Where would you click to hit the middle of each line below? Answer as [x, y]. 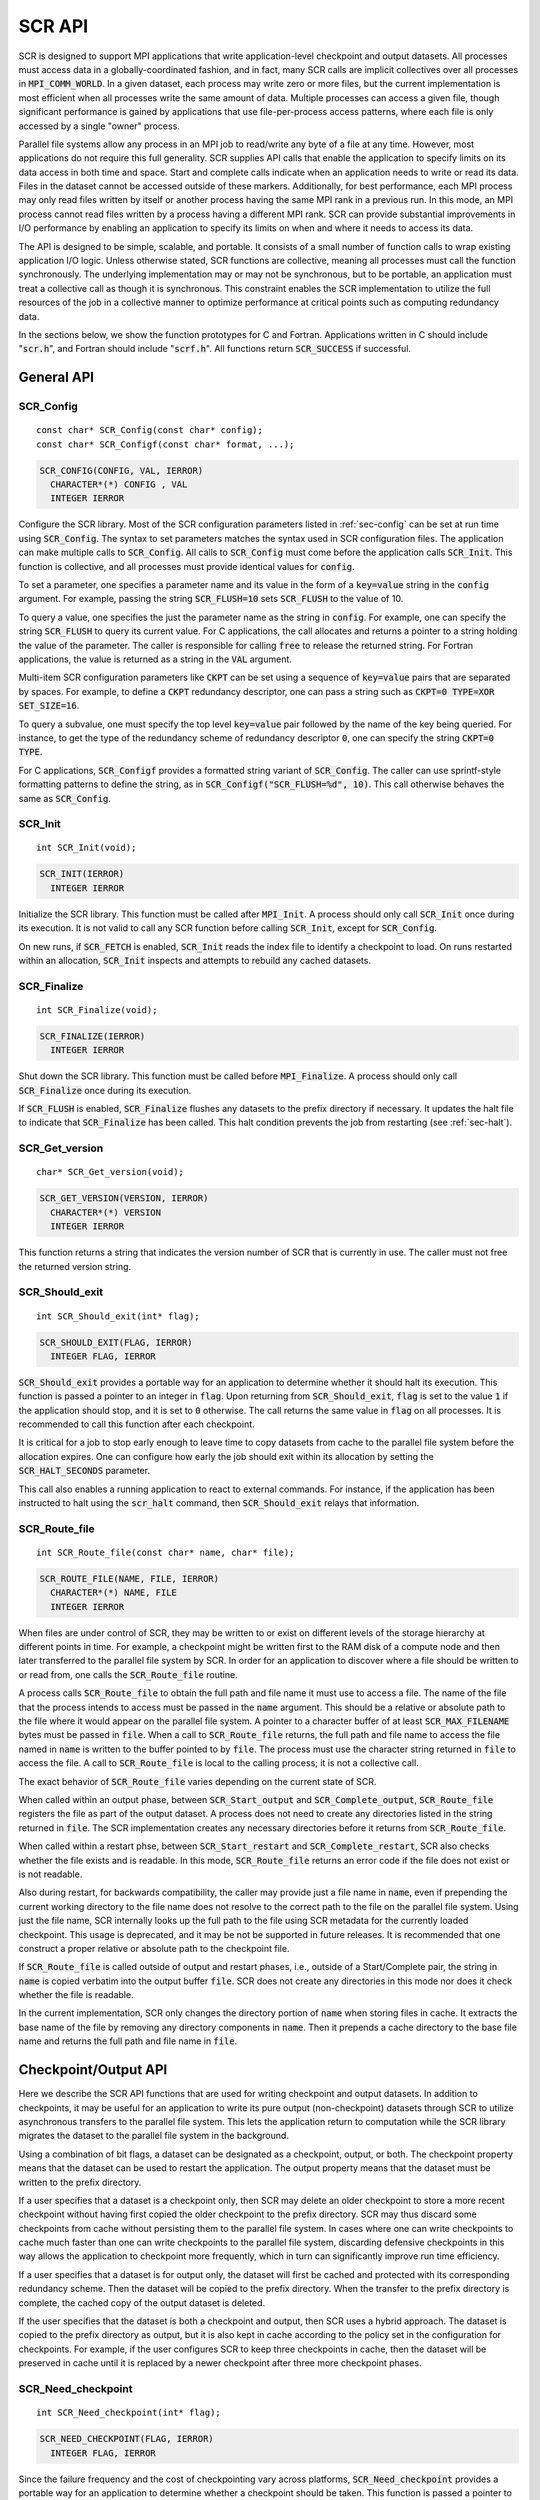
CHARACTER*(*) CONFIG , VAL [119, 484]
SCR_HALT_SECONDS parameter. [84, 1471]
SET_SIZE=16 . [49, 706]
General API [56, 377]
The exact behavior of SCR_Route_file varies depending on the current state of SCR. [197, 1781]
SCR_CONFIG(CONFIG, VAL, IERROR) [121, 470]
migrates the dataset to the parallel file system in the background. [154, 2136]
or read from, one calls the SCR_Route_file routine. [128, 1674]
